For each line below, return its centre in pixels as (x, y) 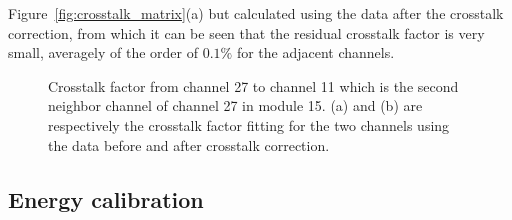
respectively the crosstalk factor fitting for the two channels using (249, 124)
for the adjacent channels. (315, 52)
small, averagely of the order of (103, 52)
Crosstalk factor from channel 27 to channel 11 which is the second (253, 85)
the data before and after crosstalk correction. (189, 144)
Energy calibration (106, 198)
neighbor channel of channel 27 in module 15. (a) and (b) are (235, 105)
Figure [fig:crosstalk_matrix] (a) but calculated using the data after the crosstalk (256, 13)
